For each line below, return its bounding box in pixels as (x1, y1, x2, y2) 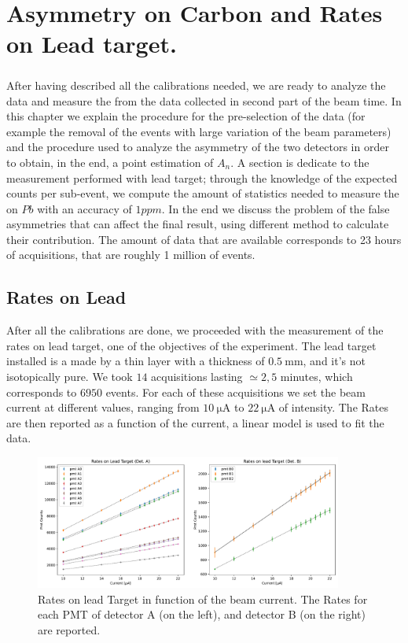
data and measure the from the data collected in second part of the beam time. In (6, 92, 402, 109)
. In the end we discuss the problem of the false (161, 200, 390, 216)
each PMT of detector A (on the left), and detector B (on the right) (38, 606, 366, 623)
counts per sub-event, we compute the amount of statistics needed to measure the (6, 185, 399, 201)
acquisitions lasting (151, 368, 243, 385)
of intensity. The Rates (278, 399, 388, 416)
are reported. (38, 621, 101, 637)
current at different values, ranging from (6, 399, 200, 416)
